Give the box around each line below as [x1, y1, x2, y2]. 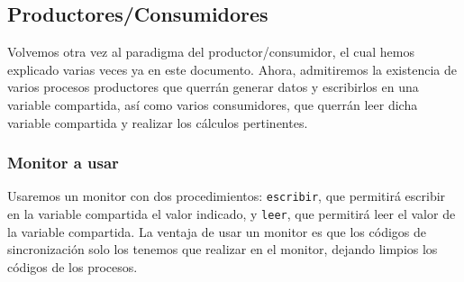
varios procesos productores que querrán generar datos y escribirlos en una [7, 77, 419, 96]
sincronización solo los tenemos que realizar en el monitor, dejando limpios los [7, 240, 438, 259]
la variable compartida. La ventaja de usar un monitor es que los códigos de [7, 222, 426, 241]
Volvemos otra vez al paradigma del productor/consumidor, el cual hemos [7, 42, 414, 61]
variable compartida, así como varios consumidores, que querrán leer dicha [7, 95, 418, 114]
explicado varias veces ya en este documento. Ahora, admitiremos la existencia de [7, 59, 457, 78]
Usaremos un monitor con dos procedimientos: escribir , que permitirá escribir [7, 186, 446, 205]
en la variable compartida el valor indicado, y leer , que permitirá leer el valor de [7, 205, 456, 223]
